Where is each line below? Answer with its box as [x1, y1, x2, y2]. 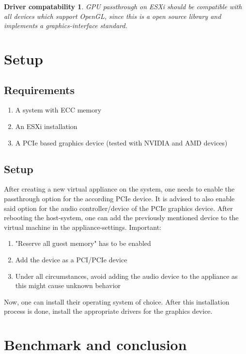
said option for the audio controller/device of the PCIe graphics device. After [4, 203, 233, 213]
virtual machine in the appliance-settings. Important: [4, 222, 161, 232]
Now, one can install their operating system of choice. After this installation [4, 296, 230, 306]
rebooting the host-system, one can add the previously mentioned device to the [4, 212, 239, 223]
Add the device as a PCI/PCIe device [15, 254, 127, 264]
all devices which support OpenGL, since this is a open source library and [4, 11, 221, 21]
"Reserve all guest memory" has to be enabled [15, 238, 151, 248]
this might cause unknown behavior [15, 280, 121, 290]
